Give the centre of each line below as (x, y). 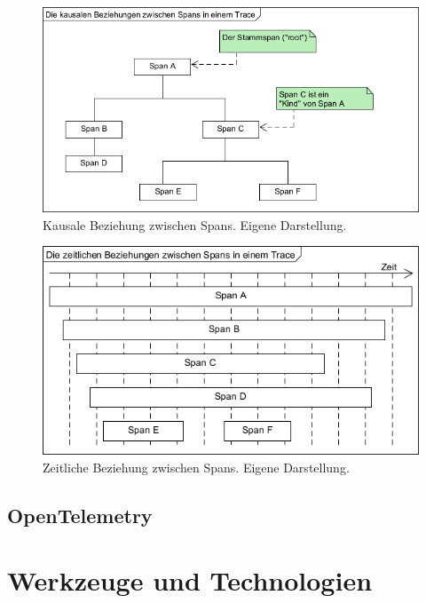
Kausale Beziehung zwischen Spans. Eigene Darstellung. (195, 224)
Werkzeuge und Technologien (190, 580)
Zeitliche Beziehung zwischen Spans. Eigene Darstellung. (196, 467)
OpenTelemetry (80, 515)
